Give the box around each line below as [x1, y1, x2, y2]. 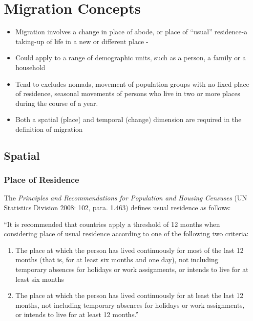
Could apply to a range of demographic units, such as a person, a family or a [15, 52, 246, 63]
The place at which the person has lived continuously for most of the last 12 [15, 245, 244, 255]
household [15, 62, 45, 72]
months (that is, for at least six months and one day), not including [15, 254, 218, 265]
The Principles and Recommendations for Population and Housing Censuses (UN [4, 193, 248, 203]
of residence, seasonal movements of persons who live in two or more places [15, 88, 240, 99]
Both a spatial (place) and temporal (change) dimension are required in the [15, 114, 242, 124]
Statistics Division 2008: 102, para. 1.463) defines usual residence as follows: [4, 202, 231, 213]
